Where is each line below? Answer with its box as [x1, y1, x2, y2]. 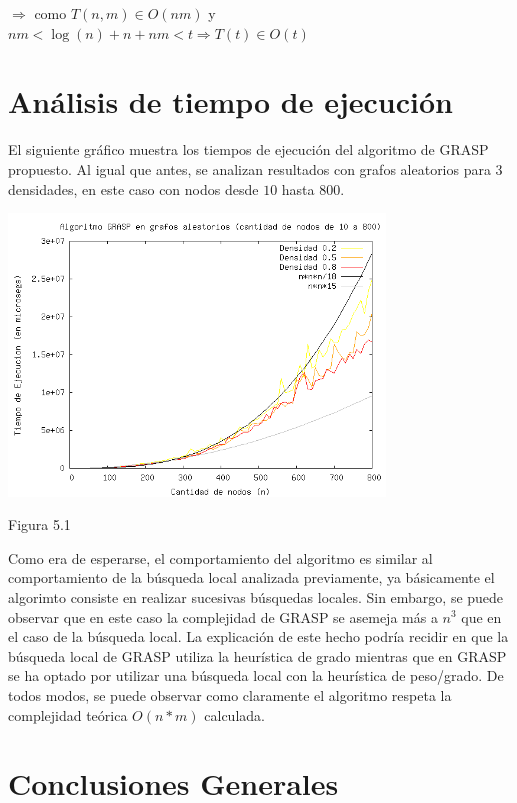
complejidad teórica [8, 704, 128, 725]
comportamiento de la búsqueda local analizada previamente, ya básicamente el [8, 567, 495, 588]
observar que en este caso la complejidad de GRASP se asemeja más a [8, 606, 438, 627]
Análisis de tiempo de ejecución [8, 81, 453, 122]
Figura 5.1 [8, 514, 71, 535]
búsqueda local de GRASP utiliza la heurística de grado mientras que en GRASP [8, 645, 507, 666]
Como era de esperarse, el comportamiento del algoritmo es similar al [8, 547, 433, 568]
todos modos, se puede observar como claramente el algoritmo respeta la [8, 684, 452, 705]
